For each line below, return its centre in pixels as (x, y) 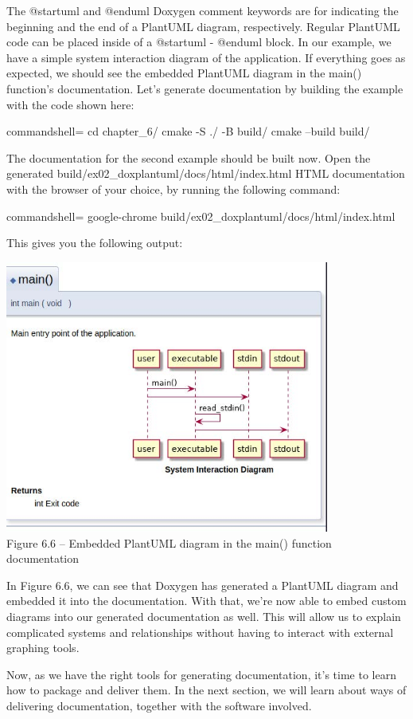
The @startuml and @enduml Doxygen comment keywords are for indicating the (203, 10)
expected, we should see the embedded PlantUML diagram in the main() (184, 73)
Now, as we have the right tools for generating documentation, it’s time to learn (201, 674)
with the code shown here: (70, 104)
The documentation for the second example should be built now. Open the (189, 157)
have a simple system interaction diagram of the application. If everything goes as (206, 57)
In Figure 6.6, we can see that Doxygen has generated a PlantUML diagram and (203, 585)
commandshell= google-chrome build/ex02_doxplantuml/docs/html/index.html (201, 216)
